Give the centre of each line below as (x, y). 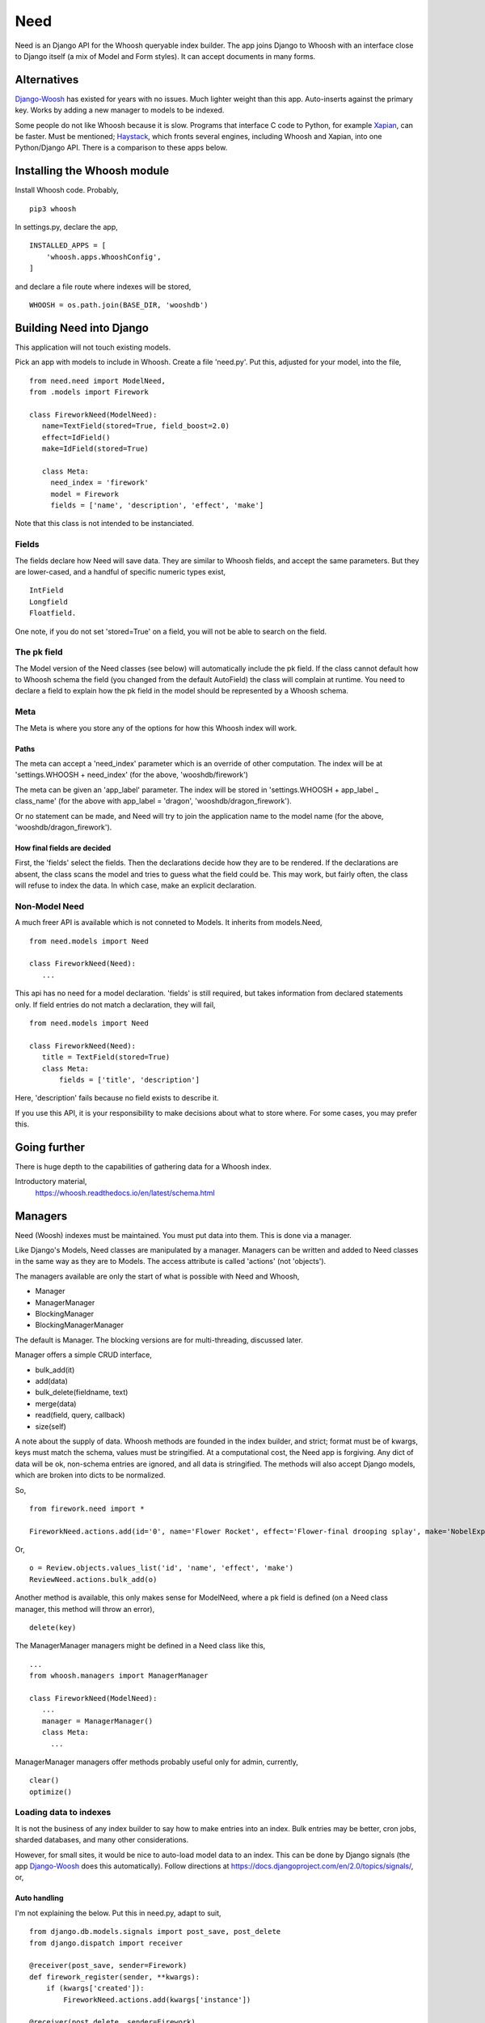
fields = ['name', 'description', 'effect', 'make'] (157, 505)
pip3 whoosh (53, 209)
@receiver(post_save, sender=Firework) (108, 1966)
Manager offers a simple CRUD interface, (84, 1355)
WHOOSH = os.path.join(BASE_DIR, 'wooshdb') (119, 305)
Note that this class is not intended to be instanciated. (104, 524)
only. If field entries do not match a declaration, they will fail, (115, 1004)
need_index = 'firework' (100, 483)
